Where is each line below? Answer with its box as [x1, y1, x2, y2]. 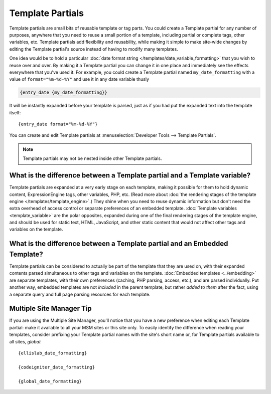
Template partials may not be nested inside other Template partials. [23, 155, 163, 161]
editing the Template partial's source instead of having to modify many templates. [9, 46, 178, 52]
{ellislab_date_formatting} [18, 350, 87, 356]
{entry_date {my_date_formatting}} [20, 90, 107, 95]
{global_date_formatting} [18, 378, 82, 384]
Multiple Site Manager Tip [9, 304, 92, 313]
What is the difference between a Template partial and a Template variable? [9, 171, 251, 180]
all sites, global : [9, 338, 42, 344]
